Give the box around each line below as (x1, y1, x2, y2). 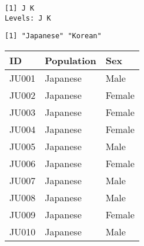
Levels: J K (5, 14, 51, 22)
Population (45, 53, 96, 67)
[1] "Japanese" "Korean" (5, 32, 102, 41)
